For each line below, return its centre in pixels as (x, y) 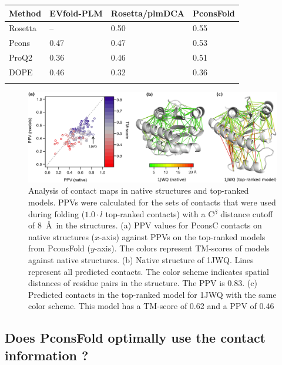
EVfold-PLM (76, 13)
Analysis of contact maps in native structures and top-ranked (139, 190)
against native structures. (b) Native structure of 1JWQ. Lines (141, 259)
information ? (47, 355)
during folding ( (57, 213)
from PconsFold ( (59, 248)
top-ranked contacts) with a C (160, 213)
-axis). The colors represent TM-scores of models (182, 248)
